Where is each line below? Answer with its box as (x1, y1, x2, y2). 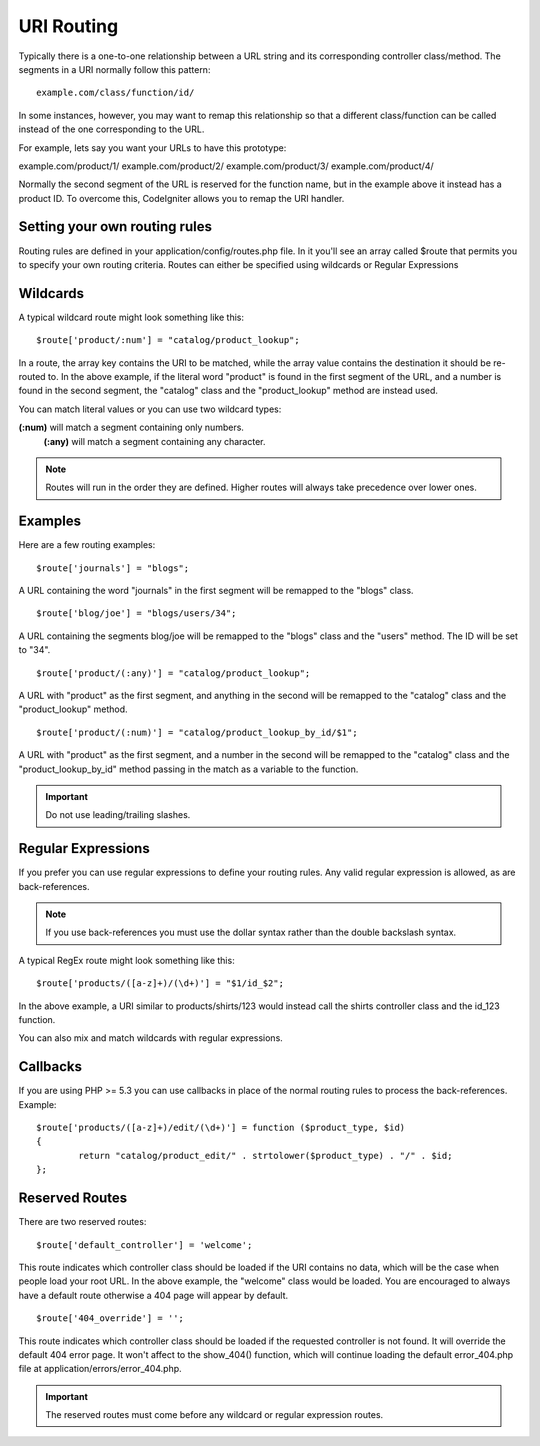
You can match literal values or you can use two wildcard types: (18, 403, 282, 415)
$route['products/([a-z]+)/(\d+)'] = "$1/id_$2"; (36, 978, 285, 989)
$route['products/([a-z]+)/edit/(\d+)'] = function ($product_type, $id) (36, 1122, 406, 1134)
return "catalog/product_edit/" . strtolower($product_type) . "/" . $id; (78, 1150, 453, 1161)
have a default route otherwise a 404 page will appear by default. (18, 1289, 289, 1301)
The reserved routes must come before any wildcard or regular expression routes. (45, 1409, 384, 1421)
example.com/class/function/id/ (36, 87, 195, 99)
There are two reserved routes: (18, 1216, 147, 1228)
